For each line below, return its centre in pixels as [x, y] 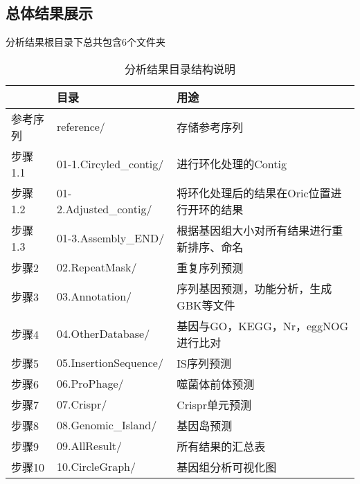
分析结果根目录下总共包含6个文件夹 [85, 42]
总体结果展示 [49, 13]
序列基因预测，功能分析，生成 [254, 288]
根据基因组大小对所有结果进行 [254, 230]
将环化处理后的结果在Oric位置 [254, 192]
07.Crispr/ [82, 404]
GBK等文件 [206, 305]
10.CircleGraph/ [97, 467]
